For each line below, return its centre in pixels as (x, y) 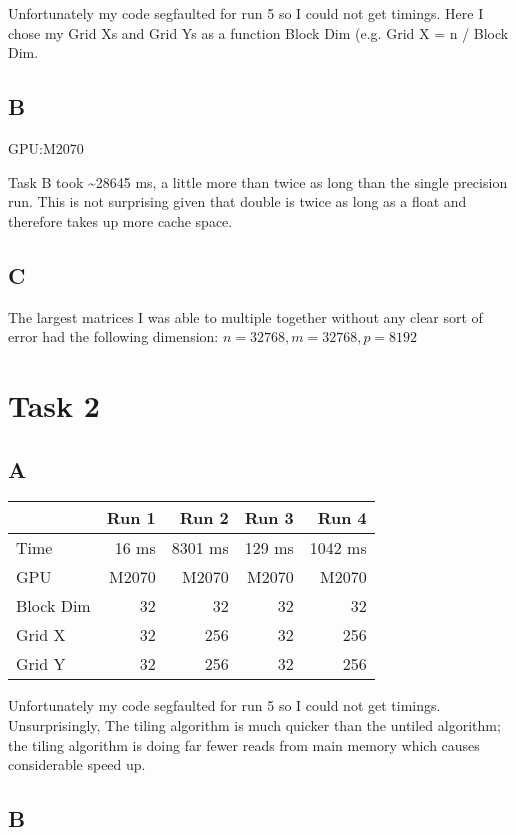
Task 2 (54, 404)
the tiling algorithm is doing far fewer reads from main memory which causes (244, 744)
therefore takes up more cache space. (120, 220)
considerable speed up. (77, 764)
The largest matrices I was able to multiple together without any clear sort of (245, 316)
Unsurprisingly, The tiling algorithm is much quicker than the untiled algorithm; (254, 724)
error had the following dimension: (113, 336)
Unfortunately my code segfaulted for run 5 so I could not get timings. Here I (246, 13)
